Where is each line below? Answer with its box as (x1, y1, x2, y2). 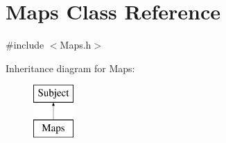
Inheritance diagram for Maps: (6, 60, 135, 75)
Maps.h (60, 37, 92, 52)
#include (6, 37, 44, 52)
